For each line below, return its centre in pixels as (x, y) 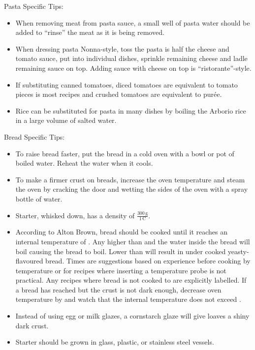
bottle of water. (39, 198)
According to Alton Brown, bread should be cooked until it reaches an (122, 232)
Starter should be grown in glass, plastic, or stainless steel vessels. (115, 342)
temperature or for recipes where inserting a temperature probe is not (121, 270)
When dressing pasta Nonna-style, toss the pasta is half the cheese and (122, 48)
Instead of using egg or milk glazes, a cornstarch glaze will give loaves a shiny (132, 316)
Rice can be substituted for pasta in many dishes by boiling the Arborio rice (131, 110)
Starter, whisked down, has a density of (75, 215)
